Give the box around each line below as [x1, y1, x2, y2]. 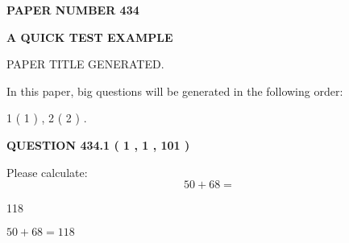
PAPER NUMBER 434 [6, 2, 139, 18]
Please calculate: [6, 163, 88, 180]
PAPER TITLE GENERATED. [6, 56, 164, 72]
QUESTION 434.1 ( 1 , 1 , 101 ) [6, 136, 190, 153]
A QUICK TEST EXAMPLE [6, 28, 173, 45]
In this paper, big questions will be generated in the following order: [6, 82, 343, 99]
